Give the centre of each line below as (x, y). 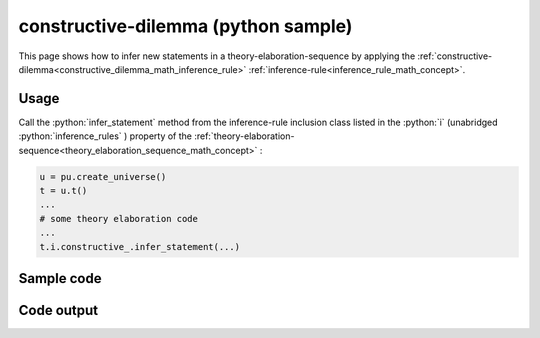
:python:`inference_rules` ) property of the (105, 136)
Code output (58, 310)
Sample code (60, 278)
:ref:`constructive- (454, 56)
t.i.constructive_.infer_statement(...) (139, 246)
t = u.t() (63, 190)
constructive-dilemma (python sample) (185, 26)
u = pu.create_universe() (103, 176)
